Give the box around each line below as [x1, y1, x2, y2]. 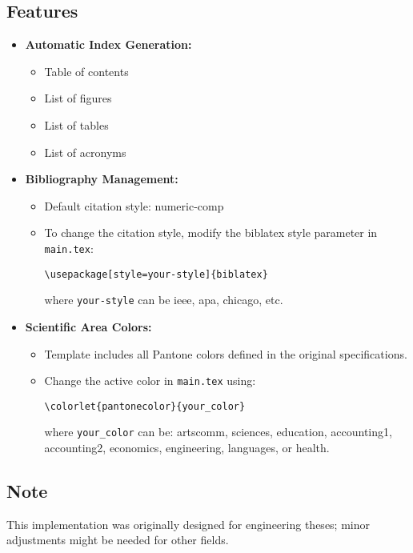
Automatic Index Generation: [25, 36, 192, 53]
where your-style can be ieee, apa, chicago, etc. [44, 291, 283, 308]
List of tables [44, 116, 109, 133]
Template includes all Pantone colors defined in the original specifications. [44, 345, 407, 362]
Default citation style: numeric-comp [44, 197, 224, 214]
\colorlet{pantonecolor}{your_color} [44, 400, 246, 412]
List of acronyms [44, 143, 126, 160]
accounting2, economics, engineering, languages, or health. [44, 439, 330, 456]
